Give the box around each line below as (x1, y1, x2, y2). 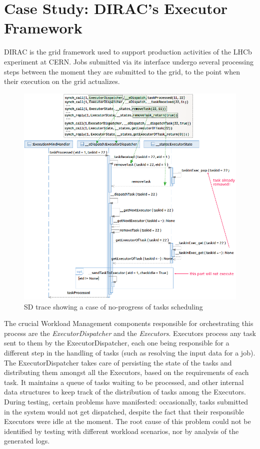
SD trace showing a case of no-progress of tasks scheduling (24, 301, 203, 311)
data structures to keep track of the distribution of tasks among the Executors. (4, 386, 246, 397)
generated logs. (4, 435, 50, 446)
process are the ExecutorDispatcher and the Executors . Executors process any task (4, 327, 256, 338)
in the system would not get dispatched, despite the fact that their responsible (4, 406, 244, 416)
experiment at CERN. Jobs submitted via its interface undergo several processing (4, 56, 253, 66)
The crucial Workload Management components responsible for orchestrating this (4, 318, 253, 328)
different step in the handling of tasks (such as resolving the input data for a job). (4, 347, 255, 357)
